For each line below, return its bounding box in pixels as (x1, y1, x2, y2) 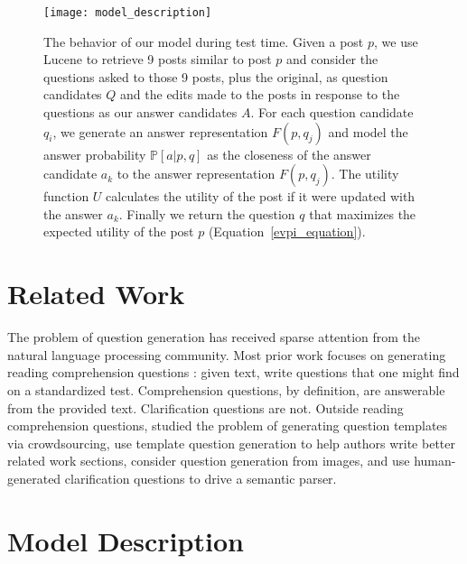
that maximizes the (309, 204, 416, 223)
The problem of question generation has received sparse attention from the (7, 328, 421, 347)
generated (7, 468, 61, 487)
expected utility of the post (43, 222, 194, 241)
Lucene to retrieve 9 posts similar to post (43, 50, 272, 69)
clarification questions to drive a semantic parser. (64, 468, 337, 487)
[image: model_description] (43, 6, 212, 19)
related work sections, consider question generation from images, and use (7, 451, 410, 470)
